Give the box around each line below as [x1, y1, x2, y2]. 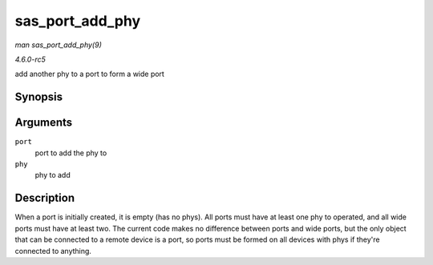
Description [14, 191, 75, 205]
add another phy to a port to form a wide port [14, 69, 164, 79]
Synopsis [14, 90, 63, 104]
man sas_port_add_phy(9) [14, 40, 102, 50]
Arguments [14, 116, 73, 130]
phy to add [34, 171, 71, 180]
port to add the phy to [34, 148, 107, 158]
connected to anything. [14, 246, 92, 255]
